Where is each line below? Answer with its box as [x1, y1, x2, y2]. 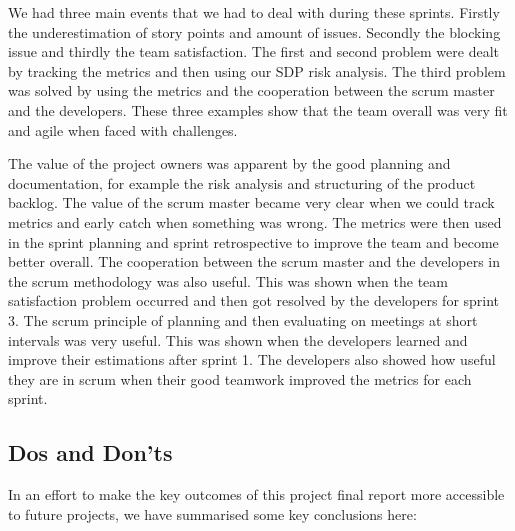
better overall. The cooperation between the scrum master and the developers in [8, 251, 500, 272]
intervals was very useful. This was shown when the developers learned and [8, 329, 468, 350]
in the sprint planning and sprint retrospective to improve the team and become [8, 231, 499, 252]
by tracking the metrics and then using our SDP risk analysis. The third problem [8, 60, 506, 81]
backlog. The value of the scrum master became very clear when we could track [8, 192, 495, 213]
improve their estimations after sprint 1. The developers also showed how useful [8, 349, 496, 370]
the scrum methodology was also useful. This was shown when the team [8, 270, 448, 291]
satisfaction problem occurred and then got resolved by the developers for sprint [8, 290, 500, 311]
